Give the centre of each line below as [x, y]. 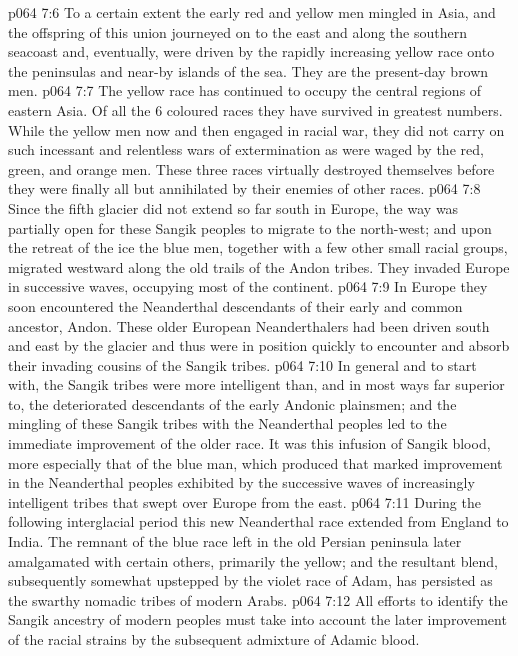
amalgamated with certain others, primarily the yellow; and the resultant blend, [253, 560]
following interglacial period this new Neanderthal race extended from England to [258, 521]
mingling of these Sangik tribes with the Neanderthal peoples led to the [227, 423]
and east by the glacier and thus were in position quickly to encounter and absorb [259, 345]
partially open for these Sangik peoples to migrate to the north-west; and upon [250, 227]
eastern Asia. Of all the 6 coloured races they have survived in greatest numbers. [255, 109]
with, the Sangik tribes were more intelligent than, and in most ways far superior [256, 384]
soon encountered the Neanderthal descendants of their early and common [235, 305]
